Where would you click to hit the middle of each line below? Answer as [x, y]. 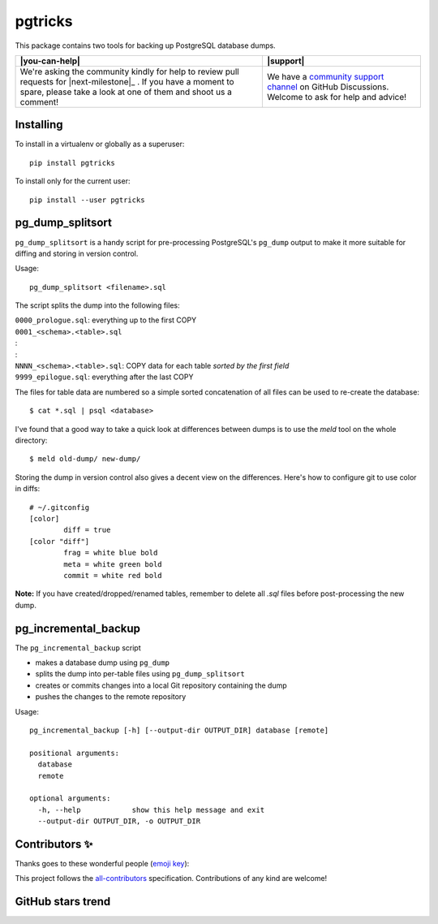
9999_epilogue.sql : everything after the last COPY [104, 377]
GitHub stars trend [63, 902]
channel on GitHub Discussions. [328, 87]
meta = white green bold [113, 564]
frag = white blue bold [111, 553]
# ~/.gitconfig [60, 507]
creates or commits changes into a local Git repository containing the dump [161, 685]
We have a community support [326, 76]
